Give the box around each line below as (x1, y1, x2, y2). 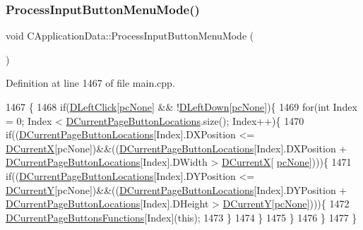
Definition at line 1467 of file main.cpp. (6, 75, 175, 90)
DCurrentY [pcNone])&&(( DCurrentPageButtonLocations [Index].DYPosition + (6, 182, 347, 197)
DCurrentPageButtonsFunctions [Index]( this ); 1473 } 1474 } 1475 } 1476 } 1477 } (6, 210, 357, 224)
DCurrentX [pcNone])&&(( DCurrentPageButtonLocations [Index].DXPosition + (6, 140, 347, 155)
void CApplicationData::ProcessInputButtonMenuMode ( (6, 28, 254, 43)
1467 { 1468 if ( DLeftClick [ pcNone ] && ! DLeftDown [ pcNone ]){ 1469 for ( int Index (6, 99, 357, 114)
